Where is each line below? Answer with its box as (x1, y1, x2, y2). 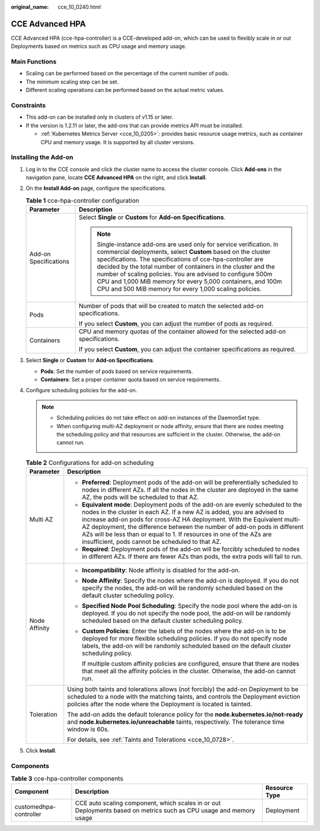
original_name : (11, 4, 49, 10)
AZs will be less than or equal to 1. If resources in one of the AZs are (82, 530, 272, 539)
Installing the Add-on (11, 153, 73, 161)
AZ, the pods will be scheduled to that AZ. (82, 493, 199, 501)
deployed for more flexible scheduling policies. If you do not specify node (82, 635, 287, 643)
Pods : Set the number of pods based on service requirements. (40, 368, 193, 375)
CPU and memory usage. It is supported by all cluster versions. (40, 138, 195, 145)
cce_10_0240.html (57, 4, 101, 10)
